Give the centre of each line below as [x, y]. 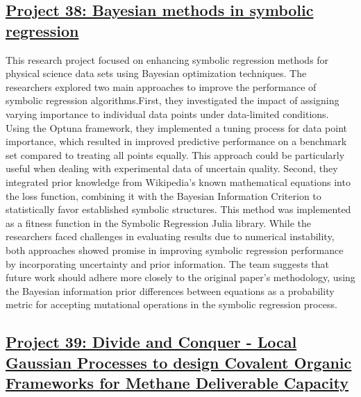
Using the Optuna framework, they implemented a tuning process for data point [176, 127]
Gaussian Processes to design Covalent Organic [179, 362]
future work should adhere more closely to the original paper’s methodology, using [180, 277]
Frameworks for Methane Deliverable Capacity [177, 383]
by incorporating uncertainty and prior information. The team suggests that [168, 263]
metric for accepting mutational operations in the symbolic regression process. [171, 304]
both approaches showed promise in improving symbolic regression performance [175, 250]
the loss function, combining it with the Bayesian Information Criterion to [163, 195]
